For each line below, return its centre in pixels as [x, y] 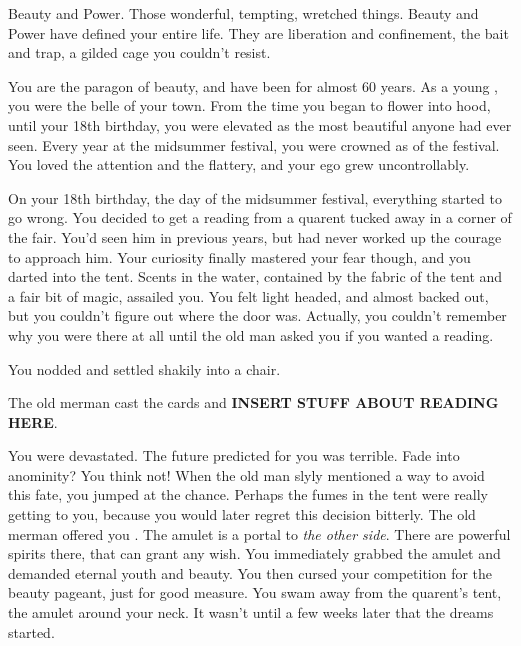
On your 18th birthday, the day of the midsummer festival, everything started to [255, 197]
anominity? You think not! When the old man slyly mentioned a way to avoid [246, 474]
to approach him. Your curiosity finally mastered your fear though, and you [239, 256]
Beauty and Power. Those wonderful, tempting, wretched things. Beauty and [243, 13]
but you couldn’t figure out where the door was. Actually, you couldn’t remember [257, 315]
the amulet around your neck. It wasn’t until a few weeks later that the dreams [251, 612]
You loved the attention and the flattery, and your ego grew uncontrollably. [239, 164]
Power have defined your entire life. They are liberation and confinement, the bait [258, 32]
